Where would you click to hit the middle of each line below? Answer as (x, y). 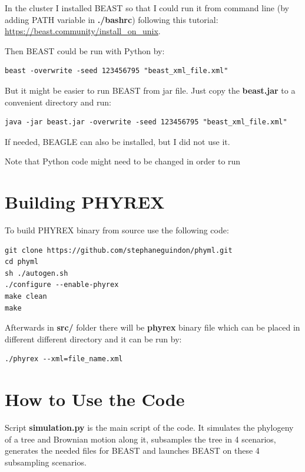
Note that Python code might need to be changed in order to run (123, 161)
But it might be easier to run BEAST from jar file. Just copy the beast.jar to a (150, 90)
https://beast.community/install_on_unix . (83, 31)
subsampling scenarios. (46, 462)
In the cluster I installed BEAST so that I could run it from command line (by (147, 8)
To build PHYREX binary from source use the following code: (117, 230)
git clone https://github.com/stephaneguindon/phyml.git (119, 250)
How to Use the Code (95, 399)
